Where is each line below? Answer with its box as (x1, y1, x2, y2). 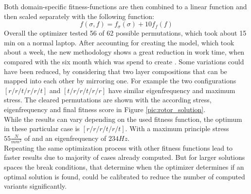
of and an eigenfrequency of (24, 133, 107, 143)
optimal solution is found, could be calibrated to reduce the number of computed (4, 171, 245, 181)
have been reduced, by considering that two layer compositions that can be (4, 66, 227, 76)
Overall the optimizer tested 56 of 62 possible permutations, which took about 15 (4, 28, 247, 38)
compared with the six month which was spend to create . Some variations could (4, 56, 244, 66)
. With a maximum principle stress (125, 123, 229, 134)
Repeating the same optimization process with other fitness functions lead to (4, 142, 233, 153)
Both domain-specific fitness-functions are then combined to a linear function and (4, 1, 247, 11)
